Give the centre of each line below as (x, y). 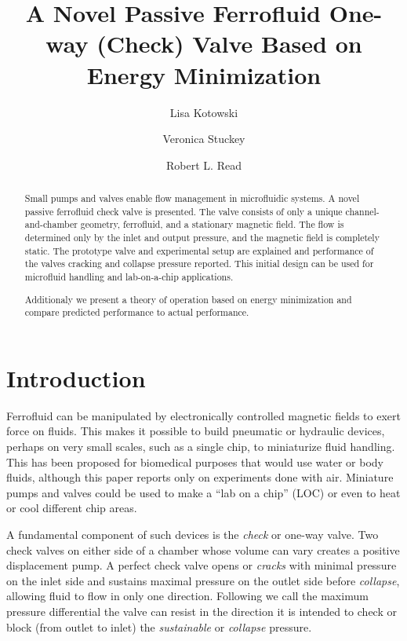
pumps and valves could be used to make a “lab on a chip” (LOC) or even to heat (203, 492)
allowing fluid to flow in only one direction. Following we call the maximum (187, 596)
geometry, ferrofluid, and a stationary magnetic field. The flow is (212, 224)
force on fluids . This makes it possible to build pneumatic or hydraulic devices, (196, 431)
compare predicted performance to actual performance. (137, 312)
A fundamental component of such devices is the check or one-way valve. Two (193, 534)
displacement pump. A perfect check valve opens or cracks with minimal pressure (202, 565)
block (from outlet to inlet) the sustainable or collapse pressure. (159, 626)
